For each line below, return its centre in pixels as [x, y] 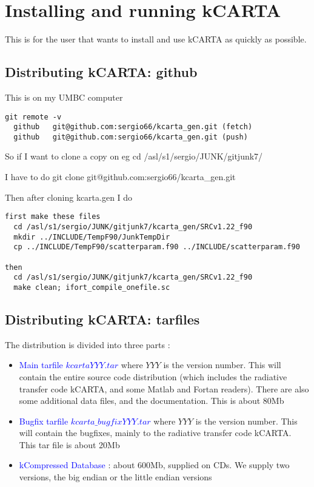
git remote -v [33, 117]
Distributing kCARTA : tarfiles [102, 319]
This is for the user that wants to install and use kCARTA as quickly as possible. [156, 39]
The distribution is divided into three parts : [88, 344]
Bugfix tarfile [44, 421]
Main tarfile [41, 365]
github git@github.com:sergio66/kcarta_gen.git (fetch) [133, 127]
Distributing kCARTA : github [101, 72]
